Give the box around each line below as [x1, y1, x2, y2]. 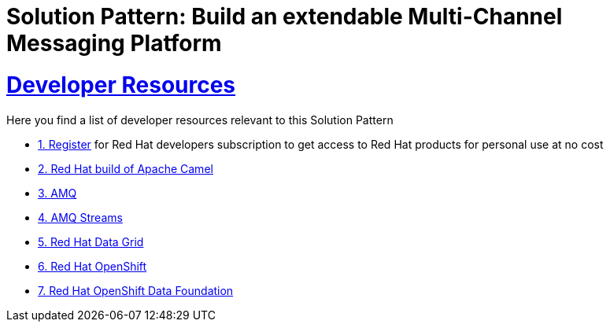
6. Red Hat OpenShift [38, 259, 147, 273]
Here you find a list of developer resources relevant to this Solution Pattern [6, 112, 394, 127]
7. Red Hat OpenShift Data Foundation [38, 283, 234, 297]
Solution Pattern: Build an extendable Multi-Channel [6, 3, 563, 30]
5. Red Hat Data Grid [38, 234, 144, 249]
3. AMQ [38, 186, 77, 200]
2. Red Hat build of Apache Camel [38, 161, 213, 175]
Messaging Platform [6, 30, 222, 57]
